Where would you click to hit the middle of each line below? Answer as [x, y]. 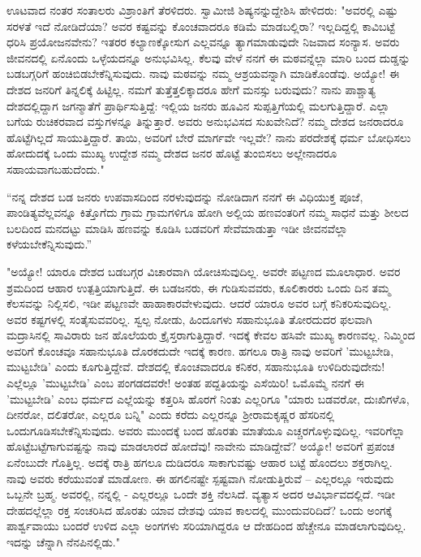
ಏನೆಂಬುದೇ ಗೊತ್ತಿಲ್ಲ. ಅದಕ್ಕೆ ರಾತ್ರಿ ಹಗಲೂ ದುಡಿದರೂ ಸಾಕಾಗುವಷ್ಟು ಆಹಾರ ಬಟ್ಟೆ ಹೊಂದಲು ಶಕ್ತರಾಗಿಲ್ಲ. [200, 462]
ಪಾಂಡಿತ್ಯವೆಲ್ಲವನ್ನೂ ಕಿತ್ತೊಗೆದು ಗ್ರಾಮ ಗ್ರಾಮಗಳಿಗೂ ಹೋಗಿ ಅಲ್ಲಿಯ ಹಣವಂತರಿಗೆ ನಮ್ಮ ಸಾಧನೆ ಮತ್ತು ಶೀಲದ [208, 212]
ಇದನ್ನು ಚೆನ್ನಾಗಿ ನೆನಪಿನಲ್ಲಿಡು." [63, 542]
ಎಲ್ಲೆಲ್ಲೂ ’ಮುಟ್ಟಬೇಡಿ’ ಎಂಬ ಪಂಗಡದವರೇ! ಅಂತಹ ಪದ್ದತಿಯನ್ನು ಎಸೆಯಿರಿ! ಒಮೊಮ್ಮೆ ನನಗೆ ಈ [185, 383]
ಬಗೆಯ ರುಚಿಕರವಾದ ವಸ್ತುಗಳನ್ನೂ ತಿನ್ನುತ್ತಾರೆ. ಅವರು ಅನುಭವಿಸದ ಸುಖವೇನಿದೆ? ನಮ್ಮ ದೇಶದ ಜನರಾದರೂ [205, 121]
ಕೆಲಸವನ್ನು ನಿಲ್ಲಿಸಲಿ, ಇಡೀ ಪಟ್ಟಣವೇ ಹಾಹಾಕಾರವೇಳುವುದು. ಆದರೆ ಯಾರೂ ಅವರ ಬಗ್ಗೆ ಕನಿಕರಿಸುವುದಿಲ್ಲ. [199, 303]
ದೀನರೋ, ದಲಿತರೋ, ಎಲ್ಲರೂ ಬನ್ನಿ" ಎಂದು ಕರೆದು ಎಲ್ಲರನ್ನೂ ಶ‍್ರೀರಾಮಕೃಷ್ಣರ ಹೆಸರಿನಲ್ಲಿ [171, 415]
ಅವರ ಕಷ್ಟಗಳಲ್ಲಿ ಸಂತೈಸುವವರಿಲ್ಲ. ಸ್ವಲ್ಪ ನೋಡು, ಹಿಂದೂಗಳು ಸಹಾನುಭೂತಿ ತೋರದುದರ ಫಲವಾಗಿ [189, 319]
